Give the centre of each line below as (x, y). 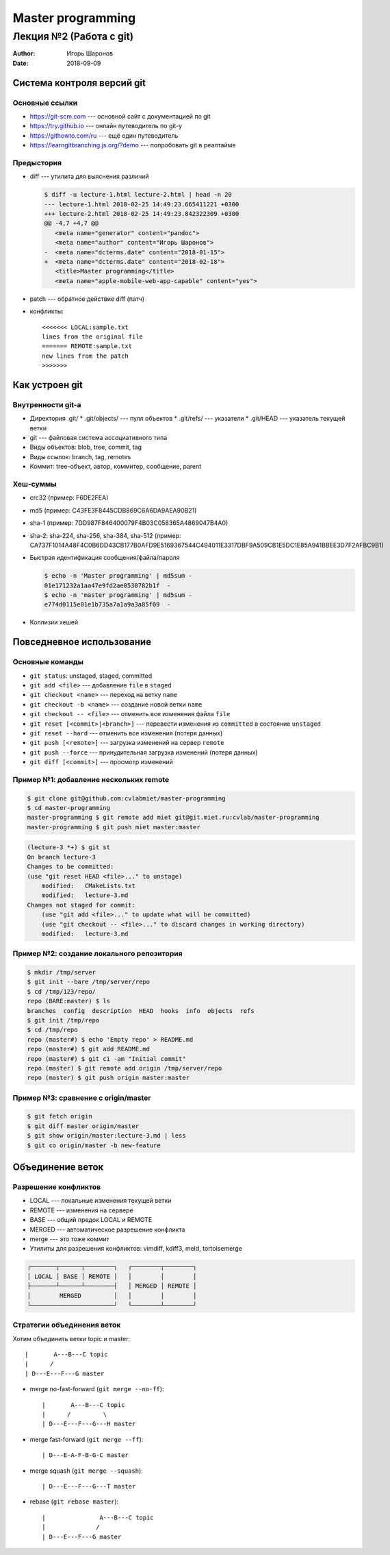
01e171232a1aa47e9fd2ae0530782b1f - (107, 585)
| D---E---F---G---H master (89, 1424)
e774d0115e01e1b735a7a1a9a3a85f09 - (107, 604)
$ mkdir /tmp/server (61, 972)
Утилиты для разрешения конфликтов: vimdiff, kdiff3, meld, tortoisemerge (136, 1249)
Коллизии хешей (54, 622)
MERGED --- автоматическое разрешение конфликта (107, 1229)
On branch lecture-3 (61, 857)
